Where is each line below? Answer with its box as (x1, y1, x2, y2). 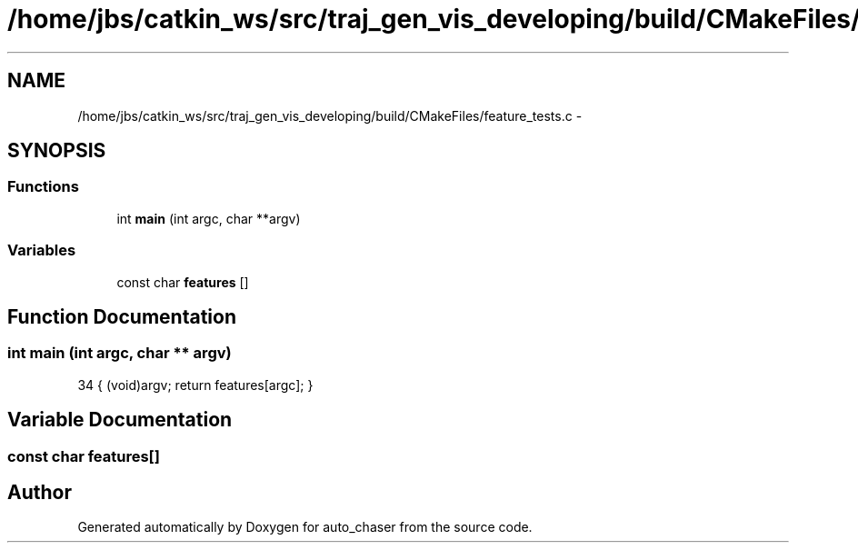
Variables (7, 241, 76, 260)
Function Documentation (7, 305, 236, 328)
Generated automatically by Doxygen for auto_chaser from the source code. (77, 519, 533, 535)
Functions (7, 177, 79, 196)
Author (7, 481, 72, 505)
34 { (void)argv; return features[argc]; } (77, 376, 314, 393)
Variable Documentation (7, 408, 233, 432)
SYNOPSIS (7, 139, 106, 163)
